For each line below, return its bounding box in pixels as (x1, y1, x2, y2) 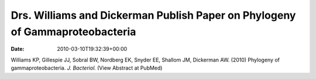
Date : (11, 46, 25, 53)
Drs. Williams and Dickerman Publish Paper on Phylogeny (11, 9, 296, 22)
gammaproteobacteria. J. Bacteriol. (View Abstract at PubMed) (11, 64, 163, 71)
